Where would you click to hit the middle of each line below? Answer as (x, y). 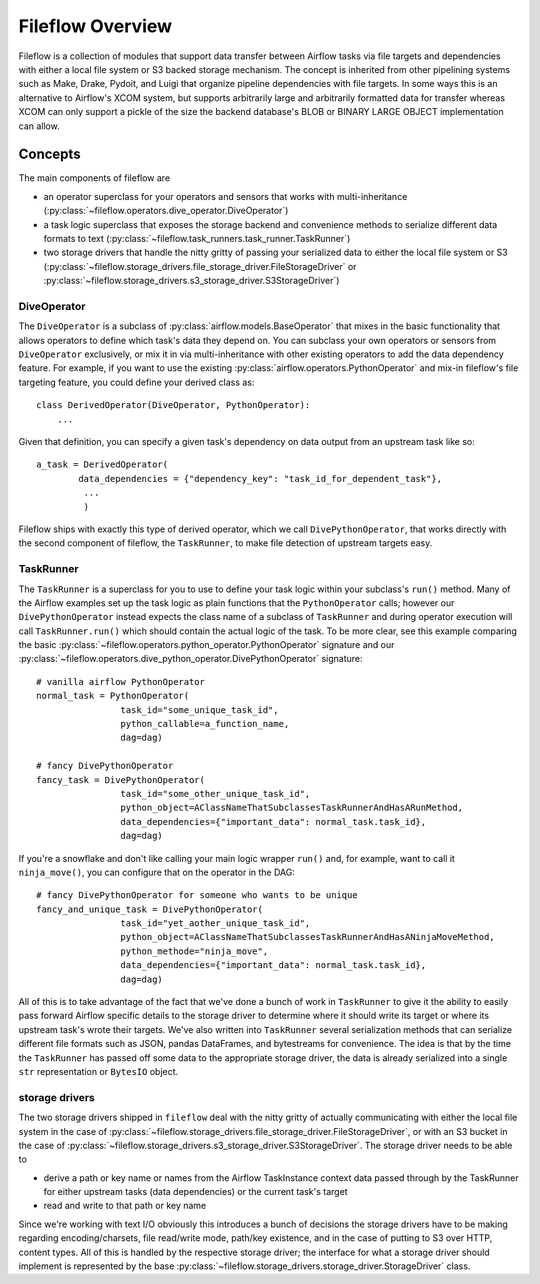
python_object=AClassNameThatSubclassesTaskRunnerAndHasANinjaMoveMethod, (307, 937)
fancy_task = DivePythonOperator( (120, 779)
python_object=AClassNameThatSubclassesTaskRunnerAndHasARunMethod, (292, 808)
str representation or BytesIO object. (98, 1071)
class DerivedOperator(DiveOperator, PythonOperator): (173, 405)
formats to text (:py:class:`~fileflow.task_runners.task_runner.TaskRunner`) (197, 238)
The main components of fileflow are (94, 178)
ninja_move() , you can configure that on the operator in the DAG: (156, 872)
